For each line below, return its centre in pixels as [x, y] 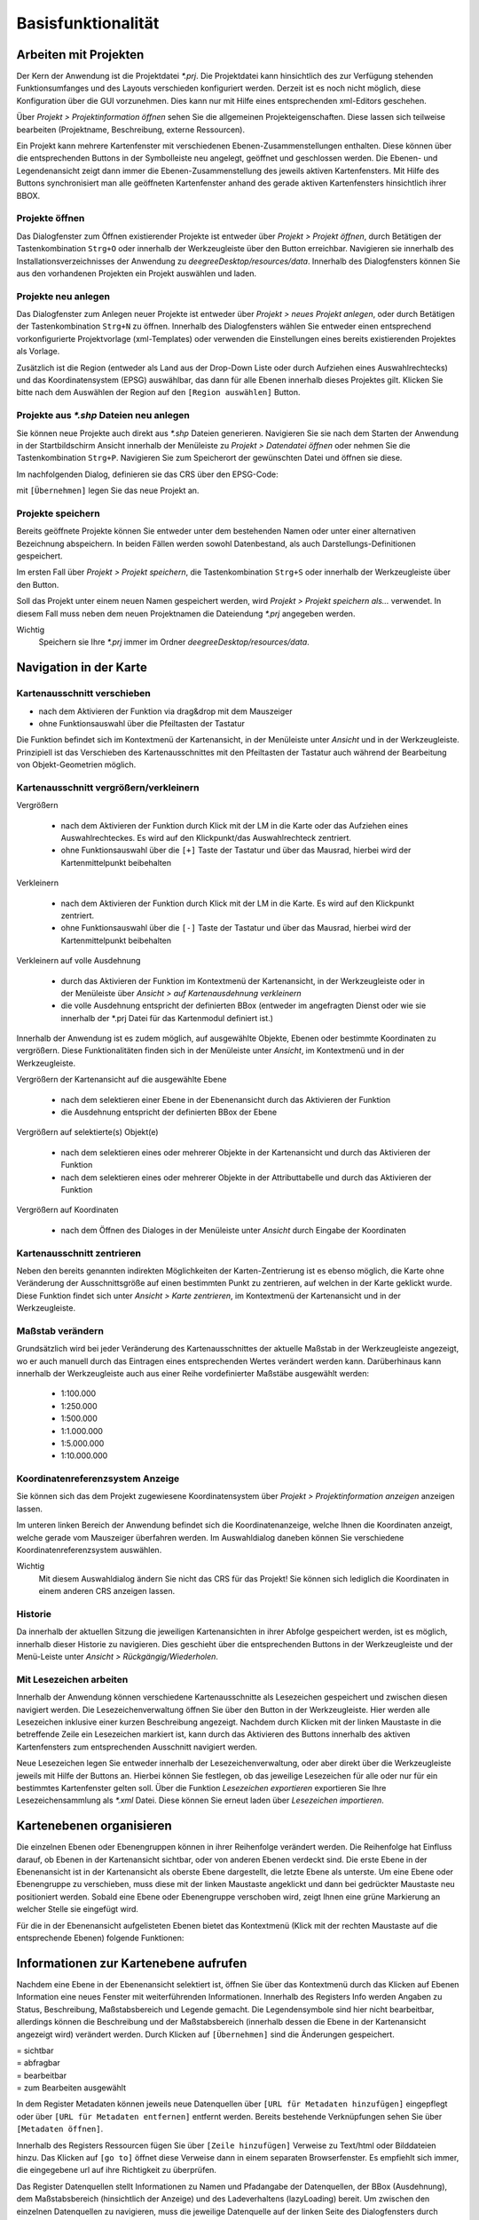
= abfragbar [39, 2063]
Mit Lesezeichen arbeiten [72, 1679]
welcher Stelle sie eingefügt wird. [78, 1909]
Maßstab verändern [60, 1330]
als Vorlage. [38, 352]
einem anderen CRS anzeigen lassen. [107, 1591]
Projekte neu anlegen [63, 296]
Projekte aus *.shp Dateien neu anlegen [103, 416]
